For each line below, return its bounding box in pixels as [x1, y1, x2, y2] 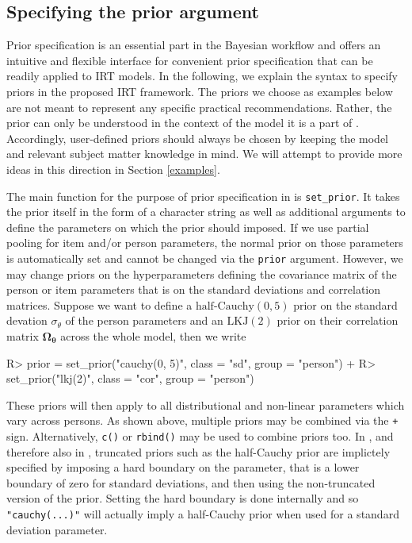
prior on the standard [293, 296, 398, 313]
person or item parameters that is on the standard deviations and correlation [6, 281, 381, 298]
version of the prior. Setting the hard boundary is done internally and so [6, 490, 359, 506]
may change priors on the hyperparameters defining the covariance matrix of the [6, 265, 397, 282]
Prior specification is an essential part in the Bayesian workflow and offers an [6, 37, 381, 53]
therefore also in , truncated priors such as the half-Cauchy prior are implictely [6, 443, 391, 460]
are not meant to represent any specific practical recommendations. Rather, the [6, 98, 392, 115]
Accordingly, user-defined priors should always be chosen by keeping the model [6, 129, 388, 146]
